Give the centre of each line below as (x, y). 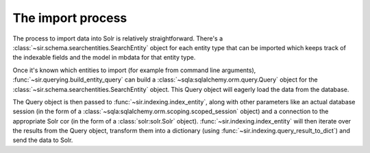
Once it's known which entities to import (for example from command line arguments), (134, 70)
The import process (70, 18)
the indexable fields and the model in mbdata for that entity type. (104, 58)
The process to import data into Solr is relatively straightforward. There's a (118, 38)
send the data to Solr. (43, 140)
